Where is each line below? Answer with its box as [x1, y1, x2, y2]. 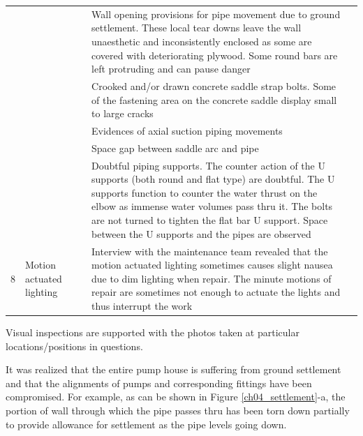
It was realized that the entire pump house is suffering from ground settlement [6, 362, 341, 377]
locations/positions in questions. [6, 338, 143, 353]
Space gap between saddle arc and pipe [91, 140, 259, 155]
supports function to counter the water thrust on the [91, 185, 318, 200]
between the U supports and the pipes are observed [91, 226, 311, 241]
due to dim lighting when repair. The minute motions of [91, 271, 332, 285]
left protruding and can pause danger [91, 61, 251, 76]
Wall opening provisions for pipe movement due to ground [91, 6, 341, 21]
